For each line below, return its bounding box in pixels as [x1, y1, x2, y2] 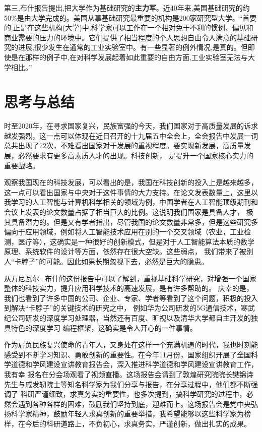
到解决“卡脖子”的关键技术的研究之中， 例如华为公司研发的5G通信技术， [4, 302, 241, 313]
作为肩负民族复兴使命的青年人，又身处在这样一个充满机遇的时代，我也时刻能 [4, 339, 258, 350]
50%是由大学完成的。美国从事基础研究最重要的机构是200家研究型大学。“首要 [4, 12, 257, 23]
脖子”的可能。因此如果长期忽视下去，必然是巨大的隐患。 [21, 256, 209, 266]
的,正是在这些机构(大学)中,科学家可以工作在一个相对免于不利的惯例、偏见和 [4, 22, 253, 33]
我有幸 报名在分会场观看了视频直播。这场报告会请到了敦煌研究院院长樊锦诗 [4, 368, 253, 379]
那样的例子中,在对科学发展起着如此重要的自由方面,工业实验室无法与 [25, 51, 248, 62]
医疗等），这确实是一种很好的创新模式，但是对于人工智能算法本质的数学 [18, 236, 254, 246]
